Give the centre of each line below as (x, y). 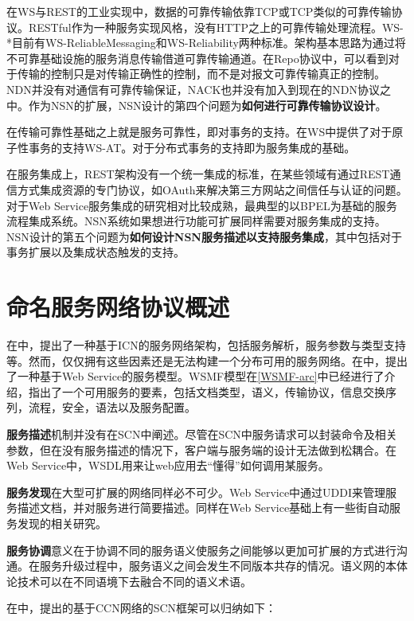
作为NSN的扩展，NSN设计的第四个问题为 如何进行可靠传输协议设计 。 (207, 105)
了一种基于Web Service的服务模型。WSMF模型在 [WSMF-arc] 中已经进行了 (195, 376)
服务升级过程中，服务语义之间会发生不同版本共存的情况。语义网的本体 (223, 566)
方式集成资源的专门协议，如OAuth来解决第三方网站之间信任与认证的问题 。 (212, 189)
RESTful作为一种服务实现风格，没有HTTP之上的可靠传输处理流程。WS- (216, 27)
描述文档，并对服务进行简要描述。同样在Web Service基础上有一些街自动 (203, 508)
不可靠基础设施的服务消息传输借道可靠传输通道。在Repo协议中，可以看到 (197, 58)
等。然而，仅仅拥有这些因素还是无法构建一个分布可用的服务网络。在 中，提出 (207, 360)
